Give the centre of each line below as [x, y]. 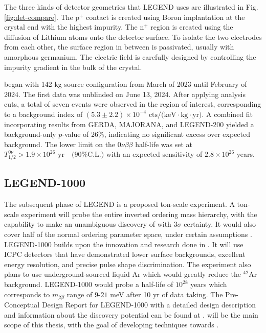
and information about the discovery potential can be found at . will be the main [131, 314]
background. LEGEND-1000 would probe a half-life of [89, 284]
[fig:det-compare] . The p [42, 17]
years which [209, 284]
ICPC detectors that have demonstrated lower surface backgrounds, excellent [125, 254]
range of [80, 294]
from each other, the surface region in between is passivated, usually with [119, 47]
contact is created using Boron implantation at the [165, 17]
